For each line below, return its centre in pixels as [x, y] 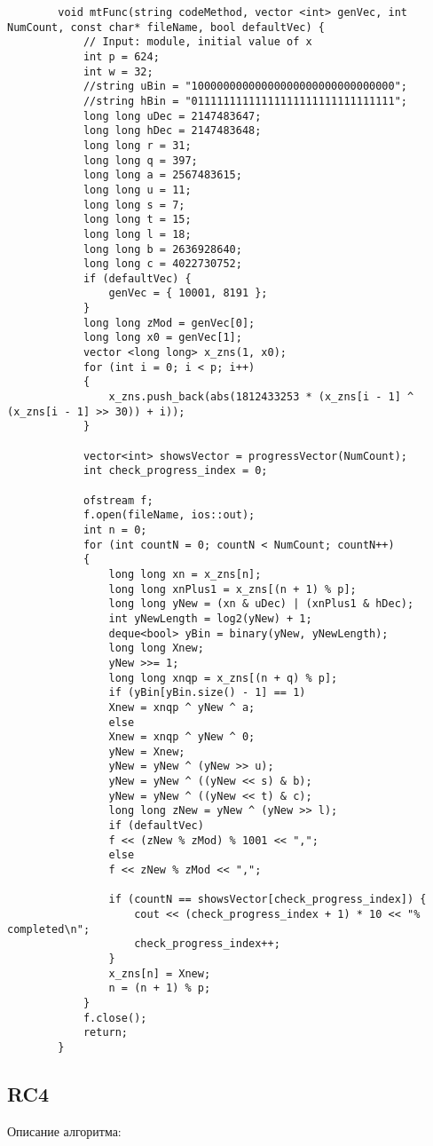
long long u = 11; [137, 190]
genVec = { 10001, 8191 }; [188, 293]
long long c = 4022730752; [162, 264]
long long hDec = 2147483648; [172, 131]
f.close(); [115, 1018]
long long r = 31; [137, 145]
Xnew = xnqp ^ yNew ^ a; [182, 707]
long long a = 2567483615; [162, 175]
